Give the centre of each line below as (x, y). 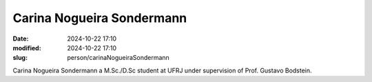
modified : (27, 48)
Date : (21, 39)
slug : (20, 58)
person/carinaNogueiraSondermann (118, 58)
